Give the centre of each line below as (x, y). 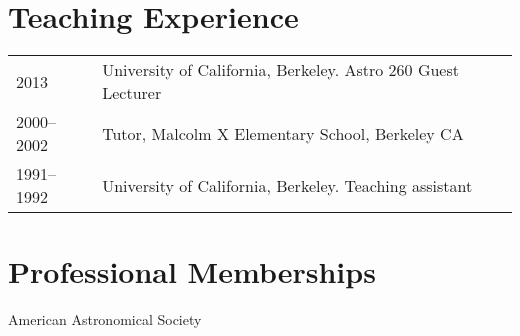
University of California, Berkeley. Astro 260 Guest (280, 70)
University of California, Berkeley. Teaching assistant (287, 185)
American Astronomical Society (105, 319)
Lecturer (132, 93)
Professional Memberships (192, 271)
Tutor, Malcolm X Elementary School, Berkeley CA (283, 133)
